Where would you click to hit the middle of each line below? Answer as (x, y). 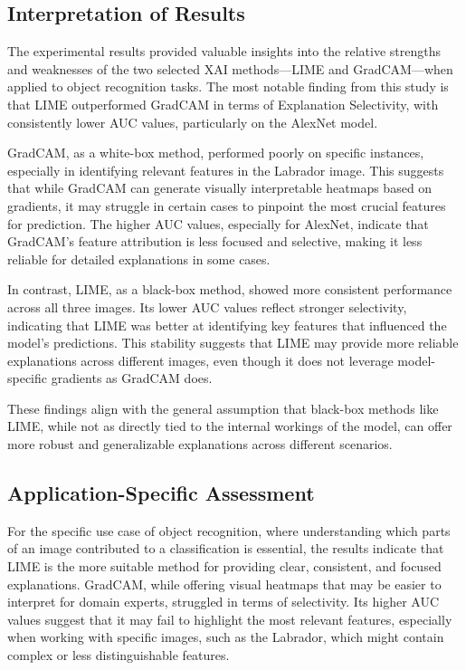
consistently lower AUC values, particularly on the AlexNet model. (193, 122)
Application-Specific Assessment (161, 493)
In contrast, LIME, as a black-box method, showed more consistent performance (230, 289)
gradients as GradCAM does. (132, 378)
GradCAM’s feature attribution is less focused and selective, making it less (215, 241)
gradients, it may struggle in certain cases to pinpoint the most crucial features (227, 205)
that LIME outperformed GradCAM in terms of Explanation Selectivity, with (223, 104)
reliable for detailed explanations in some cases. (139, 258)
